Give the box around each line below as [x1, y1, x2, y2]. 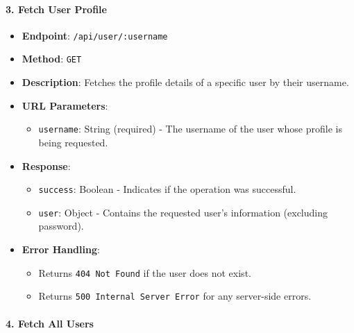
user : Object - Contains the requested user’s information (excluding [38, 205, 328, 219]
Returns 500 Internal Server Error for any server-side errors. [38, 289, 312, 303]
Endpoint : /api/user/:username [22, 28, 168, 42]
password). [38, 219, 84, 233]
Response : [22, 158, 71, 173]
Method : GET [22, 51, 82, 66]
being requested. [38, 135, 108, 149]
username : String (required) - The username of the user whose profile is [38, 121, 342, 136]
